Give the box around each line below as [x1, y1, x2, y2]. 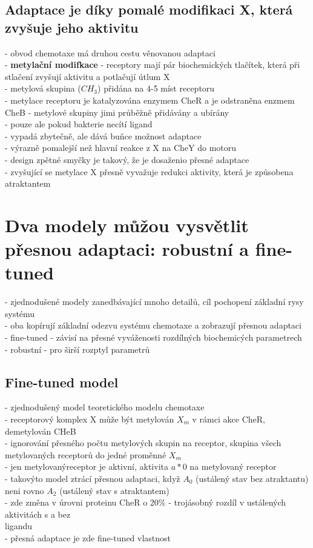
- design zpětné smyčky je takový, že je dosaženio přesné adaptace [5, 153, 249, 165]
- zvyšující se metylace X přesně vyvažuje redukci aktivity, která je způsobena [5, 165, 294, 178]
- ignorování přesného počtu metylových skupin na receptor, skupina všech [5, 436, 282, 449]
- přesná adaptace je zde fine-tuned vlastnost [5, 531, 171, 544]
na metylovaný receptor [189, 460, 277, 473]
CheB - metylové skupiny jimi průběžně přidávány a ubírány [5, 105, 229, 118]
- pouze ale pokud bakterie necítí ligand [5, 118, 153, 130]
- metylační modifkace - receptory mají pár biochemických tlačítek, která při [5, 58, 300, 71]
